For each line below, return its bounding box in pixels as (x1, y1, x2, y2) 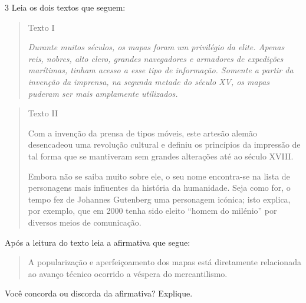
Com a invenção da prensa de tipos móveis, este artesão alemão (28, 126, 257, 139)
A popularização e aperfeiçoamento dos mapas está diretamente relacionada (28, 256, 301, 268)
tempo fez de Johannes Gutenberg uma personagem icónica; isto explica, (28, 193, 291, 205)
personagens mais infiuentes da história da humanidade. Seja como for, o (28, 181, 291, 194)
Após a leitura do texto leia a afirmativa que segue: (5, 236, 190, 248)
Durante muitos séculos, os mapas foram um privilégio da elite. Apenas (28, 41, 285, 53)
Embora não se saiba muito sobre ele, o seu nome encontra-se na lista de (28, 170, 290, 182)
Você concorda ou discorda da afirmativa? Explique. (5, 287, 193, 299)
